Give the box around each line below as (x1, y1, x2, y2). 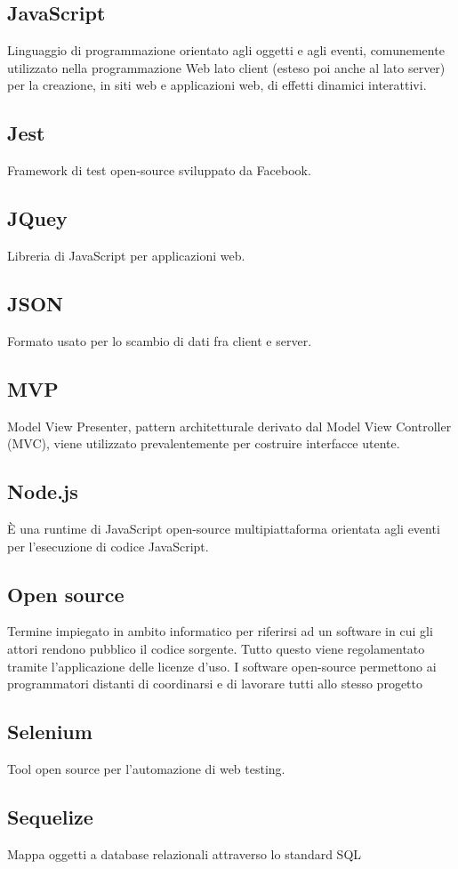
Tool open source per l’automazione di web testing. (7, 759, 285, 777)
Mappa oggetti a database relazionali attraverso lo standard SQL (7, 844, 362, 863)
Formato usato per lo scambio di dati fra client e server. (7, 331, 312, 350)
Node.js (7, 478, 78, 505)
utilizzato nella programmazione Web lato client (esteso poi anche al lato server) (7, 58, 446, 76)
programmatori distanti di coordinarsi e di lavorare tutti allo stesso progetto (7, 674, 422, 693)
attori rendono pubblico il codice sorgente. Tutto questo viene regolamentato (7, 639, 425, 657)
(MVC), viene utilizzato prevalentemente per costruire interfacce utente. (7, 434, 400, 453)
